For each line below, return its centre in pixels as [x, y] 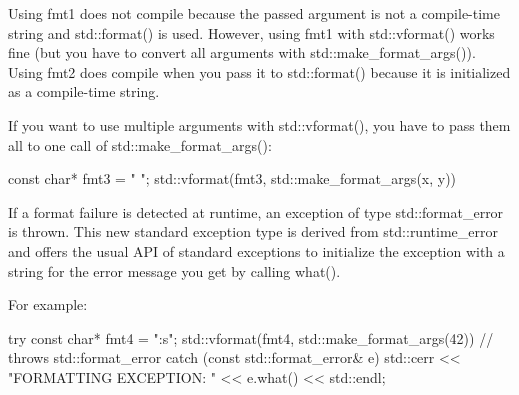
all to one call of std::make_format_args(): [140, 144]
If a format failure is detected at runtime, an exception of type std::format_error [256, 211]
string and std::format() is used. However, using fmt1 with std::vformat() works [251, 32]
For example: [48, 304]
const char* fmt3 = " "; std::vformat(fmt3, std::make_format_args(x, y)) [232, 178]
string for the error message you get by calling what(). [174, 270]
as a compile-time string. [84, 91]
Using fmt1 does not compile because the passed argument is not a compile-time [254, 13]
